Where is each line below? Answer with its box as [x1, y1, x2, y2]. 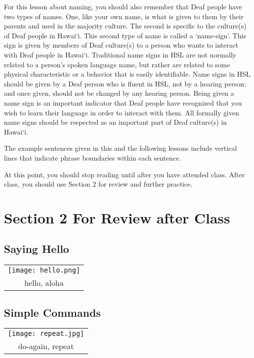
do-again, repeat [18, 340, 74, 352]
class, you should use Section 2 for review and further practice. [4, 179, 193, 189]
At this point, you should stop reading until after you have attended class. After [4, 169, 245, 179]
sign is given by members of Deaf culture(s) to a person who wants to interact [4, 40, 238, 50]
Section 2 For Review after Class [4, 207, 230, 227]
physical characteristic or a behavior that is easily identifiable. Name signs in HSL [4, 69, 251, 79]
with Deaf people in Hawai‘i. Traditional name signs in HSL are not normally [4, 49, 236, 59]
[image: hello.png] [8, 266, 80, 275]
